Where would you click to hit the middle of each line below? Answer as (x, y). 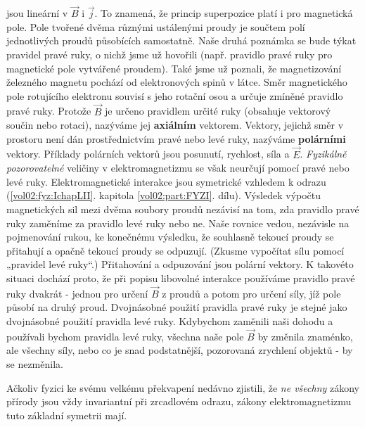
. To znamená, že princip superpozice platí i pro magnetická (224, 13)
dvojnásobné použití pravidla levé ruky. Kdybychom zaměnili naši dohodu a (170, 320)
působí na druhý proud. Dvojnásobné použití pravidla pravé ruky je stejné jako (177, 307)
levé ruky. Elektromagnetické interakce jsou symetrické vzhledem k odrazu (166, 181)
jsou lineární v (37, 13)
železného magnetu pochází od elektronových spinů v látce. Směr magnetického (177, 82)
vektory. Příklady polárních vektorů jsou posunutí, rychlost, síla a (148, 154)
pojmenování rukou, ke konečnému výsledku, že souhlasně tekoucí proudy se (170, 237)
